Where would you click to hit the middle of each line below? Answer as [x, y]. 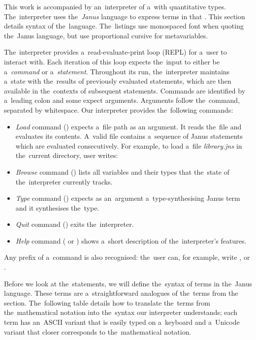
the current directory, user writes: [67, 155]
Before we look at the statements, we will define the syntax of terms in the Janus [128, 283]
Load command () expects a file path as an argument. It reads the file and [128, 126]
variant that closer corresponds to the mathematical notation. [98, 331]
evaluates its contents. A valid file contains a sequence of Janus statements [129, 136]
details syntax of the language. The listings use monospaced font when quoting [124, 26]
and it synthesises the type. [57, 207]
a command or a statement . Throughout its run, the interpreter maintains [117, 71]
